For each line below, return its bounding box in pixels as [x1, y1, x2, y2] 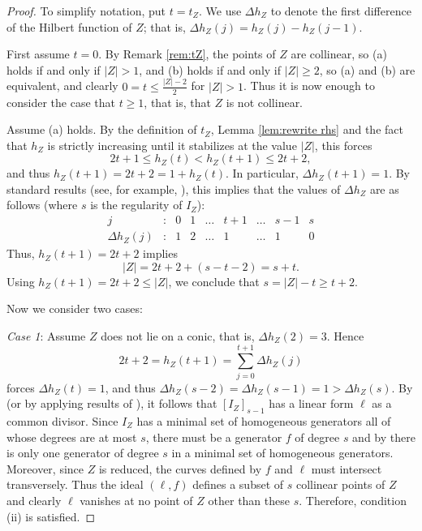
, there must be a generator [145, 428, 282, 445]
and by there [352, 428, 416, 445]
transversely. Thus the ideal [6, 476, 144, 493]
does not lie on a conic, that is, [101, 327, 255, 344]
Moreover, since [6, 460, 84, 477]
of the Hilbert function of [6, 18, 132, 35]
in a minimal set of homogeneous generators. [171, 444, 394, 461]
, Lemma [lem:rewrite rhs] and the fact [210, 121, 403, 138]
